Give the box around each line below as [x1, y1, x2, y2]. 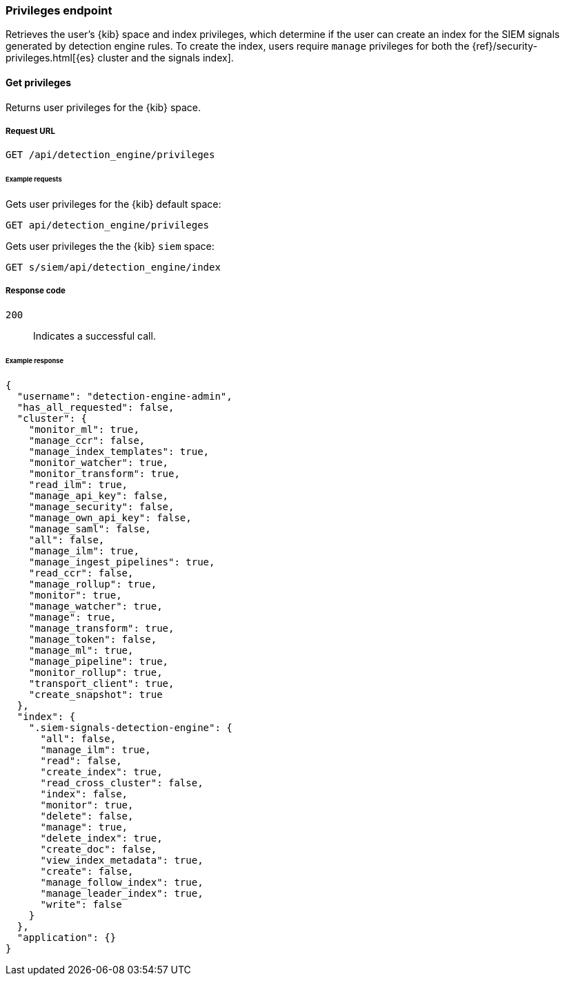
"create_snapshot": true [28, 688, 163, 700]
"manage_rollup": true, [28, 578, 157, 590]
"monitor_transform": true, [28, 467, 180, 479]
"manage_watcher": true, [28, 600, 163, 612]
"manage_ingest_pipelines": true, [28, 556, 215, 567]
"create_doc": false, [40, 843, 157, 855]
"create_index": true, [40, 766, 163, 777]
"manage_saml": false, [28, 523, 151, 534]
